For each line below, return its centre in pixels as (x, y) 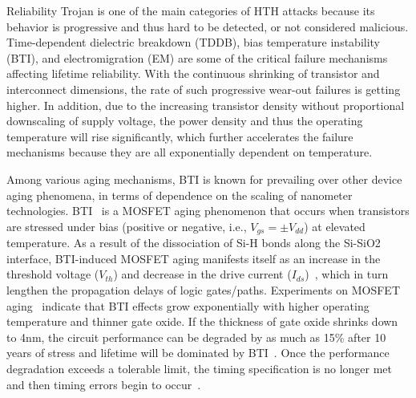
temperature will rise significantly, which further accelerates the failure (180, 136)
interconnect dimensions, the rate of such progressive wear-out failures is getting (204, 89)
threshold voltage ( (53, 274)
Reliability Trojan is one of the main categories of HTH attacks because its (191, 10)
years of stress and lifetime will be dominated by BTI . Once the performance (198, 353)
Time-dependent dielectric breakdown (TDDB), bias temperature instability (194, 42)
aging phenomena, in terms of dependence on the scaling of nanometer (180, 195)
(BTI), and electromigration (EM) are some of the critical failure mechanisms (197, 57)
